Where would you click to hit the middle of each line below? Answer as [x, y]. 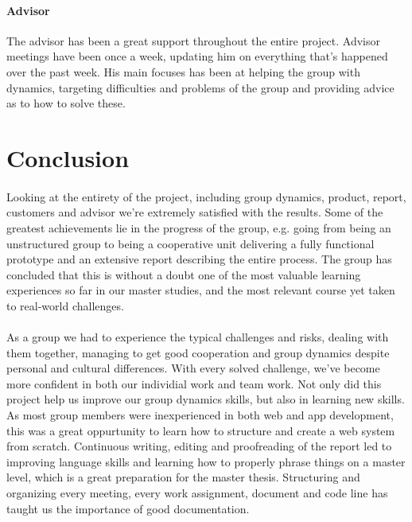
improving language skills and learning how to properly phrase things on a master [206, 461]
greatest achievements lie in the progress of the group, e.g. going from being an [199, 227]
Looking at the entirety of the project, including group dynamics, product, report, [206, 196]
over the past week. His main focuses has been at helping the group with [183, 71]
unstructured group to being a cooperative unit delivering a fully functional [190, 243]
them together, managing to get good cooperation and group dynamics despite [198, 352]
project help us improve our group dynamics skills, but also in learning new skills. [206, 399]
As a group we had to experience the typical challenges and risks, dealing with [198, 337]
